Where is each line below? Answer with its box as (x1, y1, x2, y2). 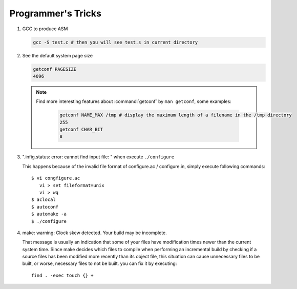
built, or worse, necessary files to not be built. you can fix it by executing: (22, 260, 177, 266)
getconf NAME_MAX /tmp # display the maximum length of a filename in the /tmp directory (59, 112, 292, 118)
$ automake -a (31, 211, 67, 217)
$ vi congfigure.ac (31, 175, 80, 181)
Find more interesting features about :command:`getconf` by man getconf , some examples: (36, 98, 231, 105)
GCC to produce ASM (22, 26, 68, 32)
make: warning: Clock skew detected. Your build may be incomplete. (22, 230, 167, 236)
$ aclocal (31, 197, 56, 202)
